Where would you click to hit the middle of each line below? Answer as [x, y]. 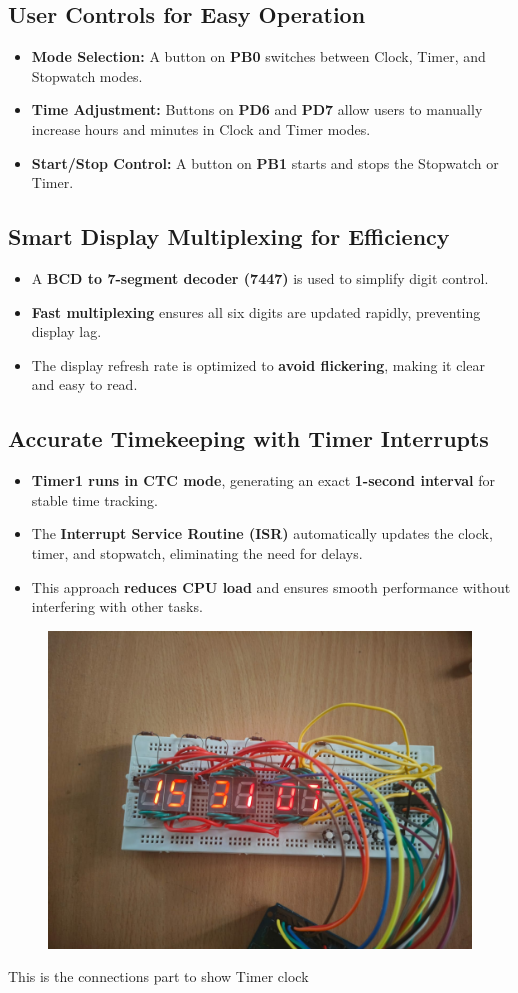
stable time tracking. [94, 499]
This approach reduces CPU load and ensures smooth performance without [271, 586]
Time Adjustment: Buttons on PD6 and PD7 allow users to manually [257, 109]
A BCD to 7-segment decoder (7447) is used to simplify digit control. [260, 277]
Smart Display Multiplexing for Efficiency [229, 236]
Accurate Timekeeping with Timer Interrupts [248, 438]
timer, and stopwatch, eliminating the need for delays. [197, 552]
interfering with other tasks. [117, 606]
